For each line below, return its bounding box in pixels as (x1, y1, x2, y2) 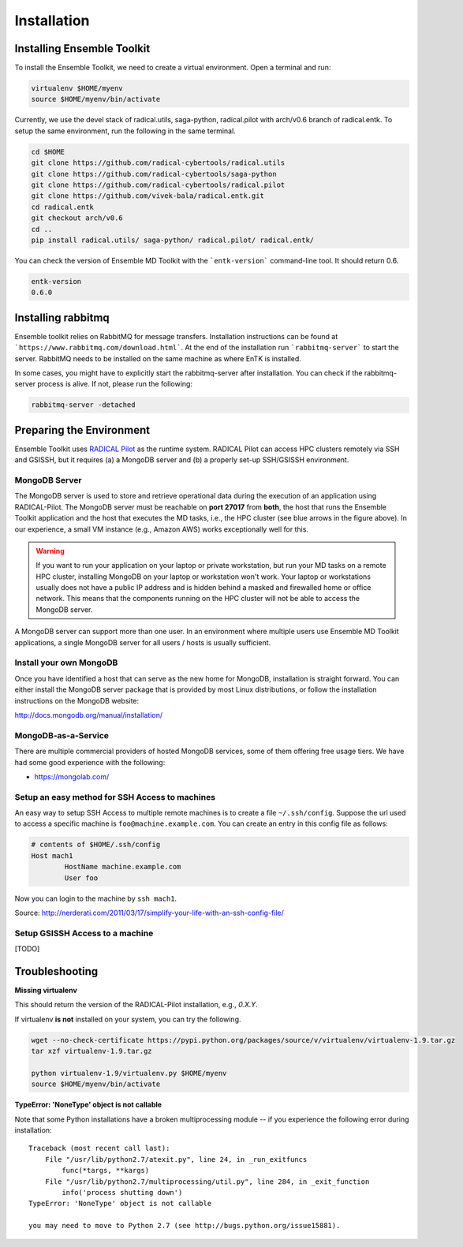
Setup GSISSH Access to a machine (14, 928, 154, 939)
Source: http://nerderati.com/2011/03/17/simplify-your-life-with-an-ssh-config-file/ (14, 908, 284, 917)
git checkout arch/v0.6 (31, 214, 124, 222)
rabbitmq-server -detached (31, 401, 136, 409)
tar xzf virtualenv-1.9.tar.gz (31, 1047, 153, 1056)
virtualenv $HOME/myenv (31, 84, 124, 93)
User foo (64, 873, 99, 883)
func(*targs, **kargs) (62, 1166, 150, 1175)
